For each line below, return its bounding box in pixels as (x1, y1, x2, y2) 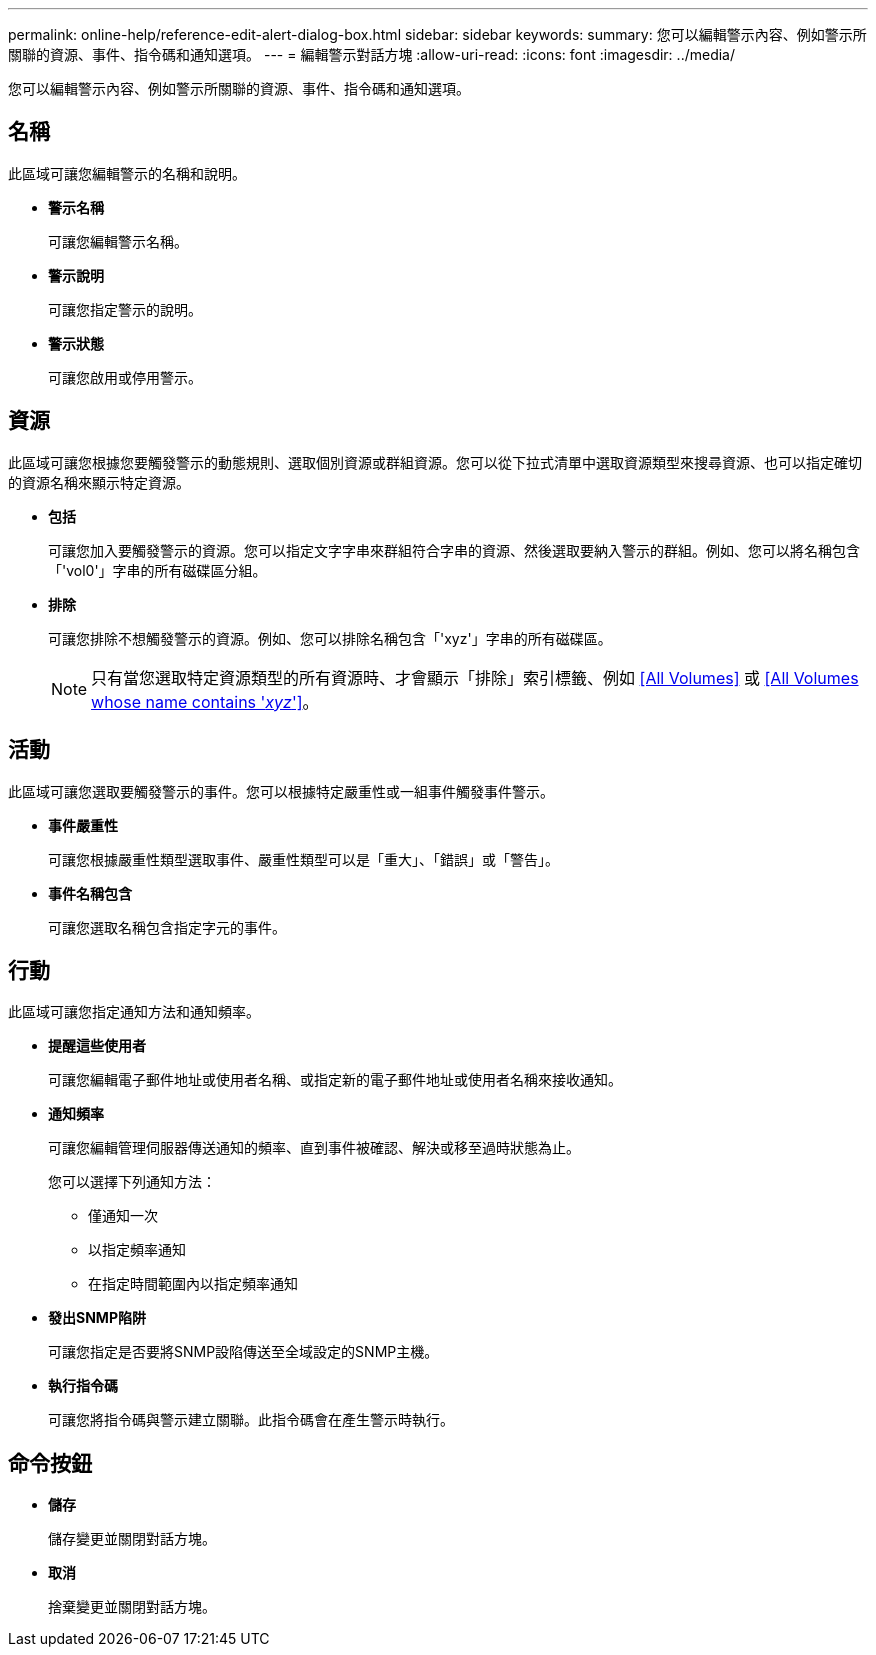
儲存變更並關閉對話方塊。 (48, 1530, 216, 1548)
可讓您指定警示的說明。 (48, 300, 202, 318)
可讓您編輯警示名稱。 (48, 232, 188, 250)
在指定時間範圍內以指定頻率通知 (88, 1275, 298, 1293)
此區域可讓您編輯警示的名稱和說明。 (8, 164, 246, 182)
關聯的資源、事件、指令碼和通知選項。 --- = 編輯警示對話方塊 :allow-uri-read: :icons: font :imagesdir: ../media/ (8, 46, 736, 63)
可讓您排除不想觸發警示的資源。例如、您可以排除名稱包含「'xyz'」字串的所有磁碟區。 (48, 629, 612, 647)
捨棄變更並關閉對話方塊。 (48, 1598, 216, 1616)
